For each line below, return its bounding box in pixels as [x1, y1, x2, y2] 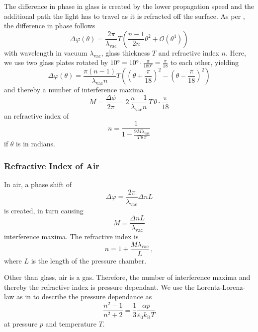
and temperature [45, 318, 96, 329]
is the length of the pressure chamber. [31, 255, 147, 266]
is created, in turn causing [4, 205, 84, 215]
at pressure [4, 318, 38, 329]
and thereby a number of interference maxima [4, 84, 144, 95]
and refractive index [158, 47, 219, 58]
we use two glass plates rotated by [4, 57, 108, 67]
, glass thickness [101, 47, 150, 58]
